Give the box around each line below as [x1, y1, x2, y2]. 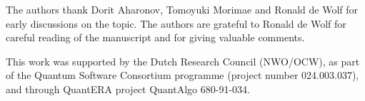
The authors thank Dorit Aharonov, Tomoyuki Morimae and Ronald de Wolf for [6, 2, 359, 16]
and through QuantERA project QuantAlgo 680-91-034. [6, 81, 250, 96]
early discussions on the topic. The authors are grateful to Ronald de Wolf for [6, 16, 346, 31]
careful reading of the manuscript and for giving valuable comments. [6, 30, 305, 45]
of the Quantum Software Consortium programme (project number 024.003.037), [6, 68, 359, 83]
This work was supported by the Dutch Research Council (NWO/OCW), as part [6, 53, 360, 68]
